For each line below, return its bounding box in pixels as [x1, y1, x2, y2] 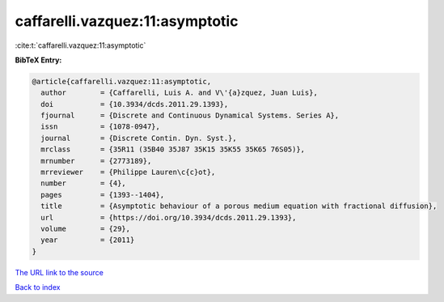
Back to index [15, 283, 61, 292]
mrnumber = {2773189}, [40, 156, 152, 165]
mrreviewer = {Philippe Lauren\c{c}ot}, [40, 168, 216, 177]
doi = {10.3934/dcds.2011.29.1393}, [40, 100, 229, 108]
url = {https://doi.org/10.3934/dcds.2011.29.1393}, [40, 213, 297, 222]
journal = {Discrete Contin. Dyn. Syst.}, [40, 134, 238, 142]
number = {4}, [40, 179, 127, 188]
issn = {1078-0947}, [40, 122, 161, 131]
